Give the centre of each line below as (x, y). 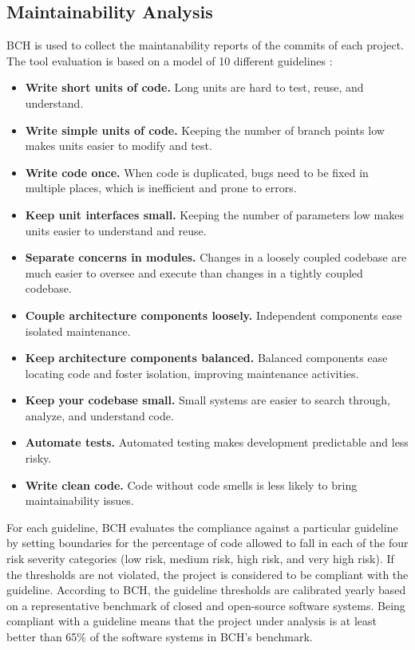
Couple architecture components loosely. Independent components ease (213, 315)
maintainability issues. (79, 500)
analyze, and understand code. (99, 415)
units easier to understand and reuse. (116, 230)
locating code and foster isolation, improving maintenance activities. (192, 373)
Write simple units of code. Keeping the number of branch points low (205, 130)
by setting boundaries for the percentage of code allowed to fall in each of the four (207, 543)
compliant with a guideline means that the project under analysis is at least (192, 621)
